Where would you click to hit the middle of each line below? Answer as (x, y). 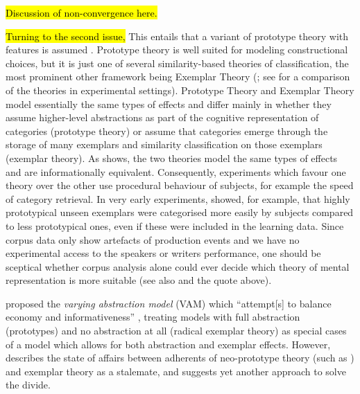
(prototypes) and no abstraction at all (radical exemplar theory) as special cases (176, 331)
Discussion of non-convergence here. (82, 12)
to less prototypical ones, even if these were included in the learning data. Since (175, 225)
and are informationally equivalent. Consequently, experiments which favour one (176, 171)
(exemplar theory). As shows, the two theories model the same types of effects (172, 158)
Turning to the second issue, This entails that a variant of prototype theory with (177, 36)
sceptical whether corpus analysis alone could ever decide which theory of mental (178, 266)
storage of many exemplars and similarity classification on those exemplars (164, 144)
